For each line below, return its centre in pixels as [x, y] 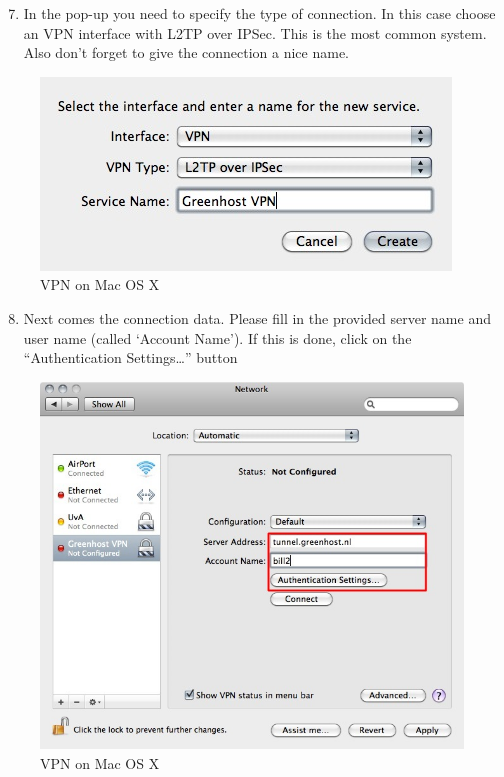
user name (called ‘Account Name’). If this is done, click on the [217, 337]
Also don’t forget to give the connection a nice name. [186, 52]
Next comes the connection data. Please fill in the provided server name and [257, 317]
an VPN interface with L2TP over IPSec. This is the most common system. [255, 32]
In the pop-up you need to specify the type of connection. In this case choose [259, 13]
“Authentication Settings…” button [130, 357]
